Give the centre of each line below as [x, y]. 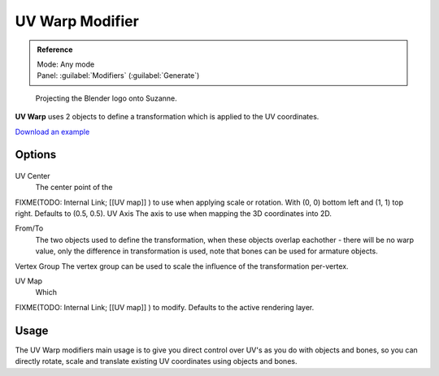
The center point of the [74, 188]
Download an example [52, 132]
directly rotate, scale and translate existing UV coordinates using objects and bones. [156, 361]
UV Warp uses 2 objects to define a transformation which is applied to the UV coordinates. [167, 117]
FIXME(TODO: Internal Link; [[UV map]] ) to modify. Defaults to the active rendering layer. [165, 307]
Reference [55, 50]
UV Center [33, 175]
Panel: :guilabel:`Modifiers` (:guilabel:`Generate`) [118, 76]
